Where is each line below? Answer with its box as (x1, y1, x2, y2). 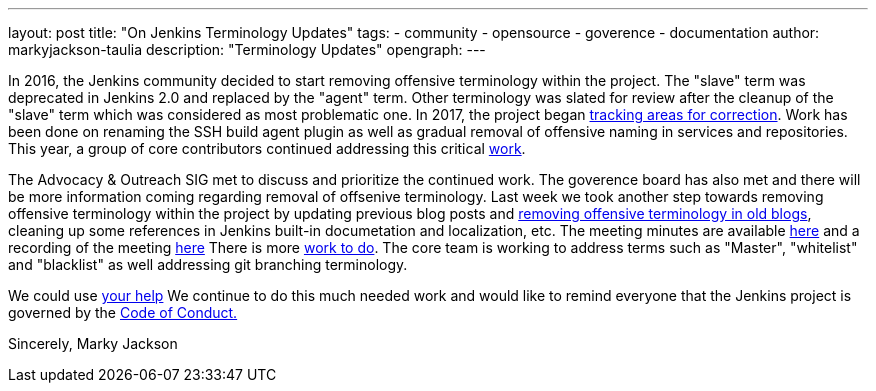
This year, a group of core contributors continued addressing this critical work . (8, 140, 526, 157)
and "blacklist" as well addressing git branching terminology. (8, 256, 408, 273)
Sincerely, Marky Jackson (8, 335, 178, 352)
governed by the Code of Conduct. (8, 304, 238, 321)
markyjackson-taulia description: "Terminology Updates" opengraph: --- (8, 41, 486, 58)
